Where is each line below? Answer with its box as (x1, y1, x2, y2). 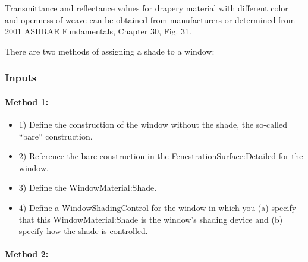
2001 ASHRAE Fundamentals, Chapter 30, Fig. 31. (5, 25, 191, 37)
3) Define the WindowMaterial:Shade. (18, 181, 157, 194)
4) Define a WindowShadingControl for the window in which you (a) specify (18, 201, 297, 213)
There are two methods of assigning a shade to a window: (5, 45, 215, 57)
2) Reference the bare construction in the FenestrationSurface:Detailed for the (18, 150, 303, 162)
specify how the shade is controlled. (18, 225, 148, 237)
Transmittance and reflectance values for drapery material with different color (5, 2, 288, 14)
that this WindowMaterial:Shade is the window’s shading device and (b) (18, 213, 283, 225)
